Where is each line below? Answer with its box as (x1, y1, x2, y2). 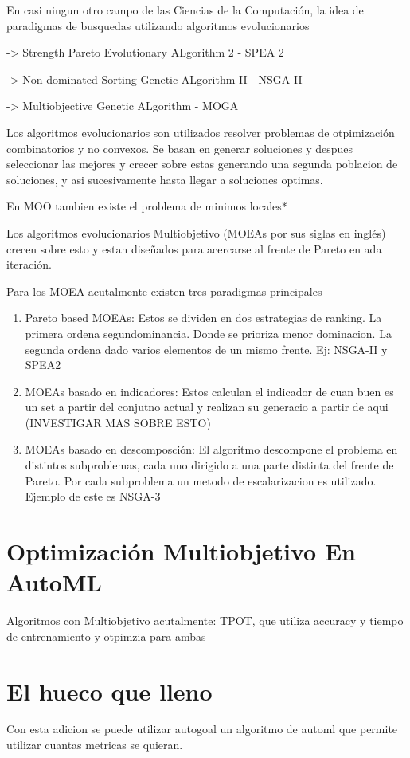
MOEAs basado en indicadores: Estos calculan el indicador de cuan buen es (25, 383, 394, 399)
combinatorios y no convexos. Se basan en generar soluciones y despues (6, 139, 353, 156)
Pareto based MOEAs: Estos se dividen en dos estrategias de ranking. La (25, 309, 382, 326)
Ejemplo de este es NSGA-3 (25, 488, 161, 505)
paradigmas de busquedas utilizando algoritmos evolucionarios (6, 17, 310, 33)
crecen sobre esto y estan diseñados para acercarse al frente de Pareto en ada (6, 240, 382, 257)
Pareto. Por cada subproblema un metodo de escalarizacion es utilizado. (25, 472, 377, 489)
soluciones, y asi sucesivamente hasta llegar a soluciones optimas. (6, 171, 323, 187)
